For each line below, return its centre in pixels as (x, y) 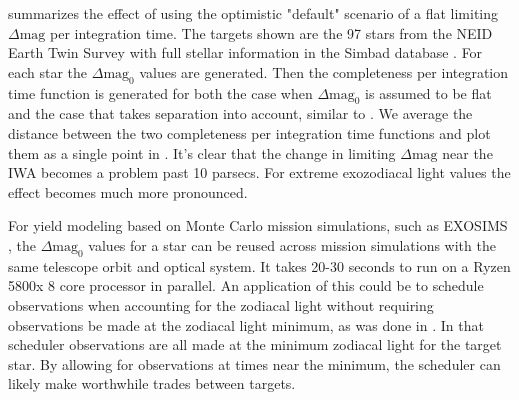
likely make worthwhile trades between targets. (152, 383)
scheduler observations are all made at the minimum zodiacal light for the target (255, 344)
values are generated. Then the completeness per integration (324, 71)
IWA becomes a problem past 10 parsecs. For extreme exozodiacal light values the (259, 172)
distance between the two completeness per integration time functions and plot (249, 132)
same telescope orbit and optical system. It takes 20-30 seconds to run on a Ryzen (259, 265)
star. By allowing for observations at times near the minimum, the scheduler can (254, 363)
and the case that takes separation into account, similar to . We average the (240, 113)
